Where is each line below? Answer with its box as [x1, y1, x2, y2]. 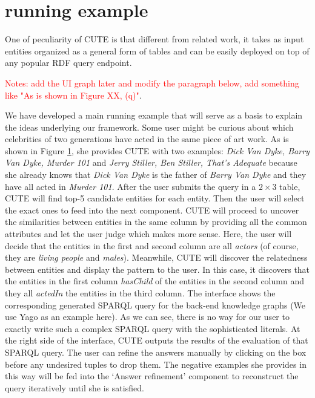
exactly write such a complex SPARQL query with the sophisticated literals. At [5, 322, 300, 334]
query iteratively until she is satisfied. [5, 381, 144, 394]
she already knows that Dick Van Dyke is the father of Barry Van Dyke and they [5, 168, 307, 181]
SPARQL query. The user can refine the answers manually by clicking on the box [5, 345, 307, 358]
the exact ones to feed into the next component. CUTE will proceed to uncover [5, 203, 299, 216]
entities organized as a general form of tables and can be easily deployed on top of [5, 44, 310, 57]
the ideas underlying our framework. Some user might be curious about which [5, 120, 294, 133]
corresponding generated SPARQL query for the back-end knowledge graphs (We [5, 298, 306, 311]
